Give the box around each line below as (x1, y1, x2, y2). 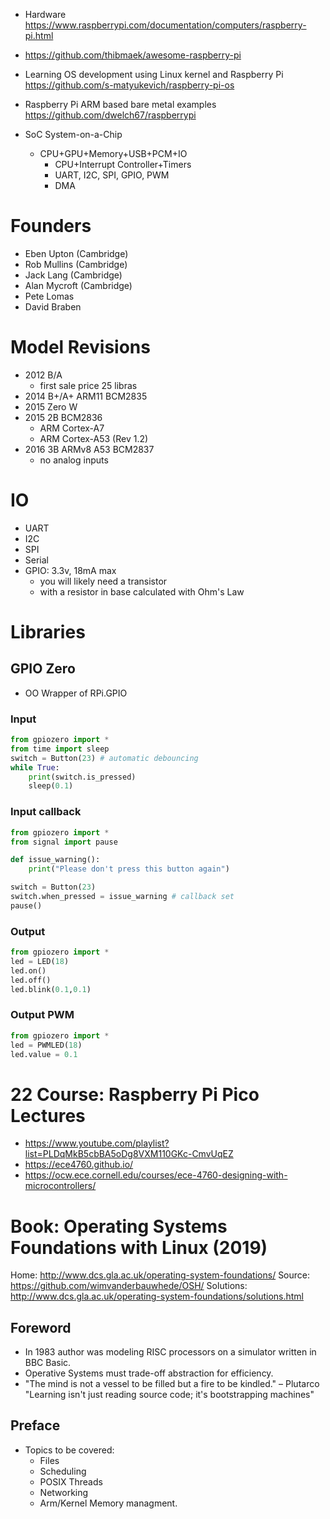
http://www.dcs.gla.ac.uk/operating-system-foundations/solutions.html (10, 1290, 304, 1303)
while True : (10, 762, 60, 773)
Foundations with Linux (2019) (10, 1236, 268, 1259)
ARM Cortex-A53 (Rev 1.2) (39, 432, 149, 444)
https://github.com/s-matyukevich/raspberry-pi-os (24, 79, 235, 91)
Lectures (10, 1104, 86, 1127)
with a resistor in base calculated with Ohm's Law (39, 585, 245, 598)
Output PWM (10, 1008, 75, 1022)
